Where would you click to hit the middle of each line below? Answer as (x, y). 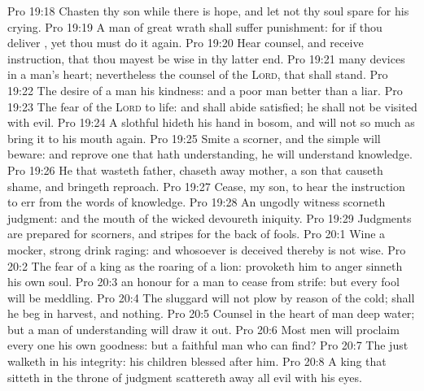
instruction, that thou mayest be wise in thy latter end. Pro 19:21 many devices (206, 58)
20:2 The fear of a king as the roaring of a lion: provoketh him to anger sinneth (205, 265)
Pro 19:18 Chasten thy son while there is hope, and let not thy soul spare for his (208, 11)
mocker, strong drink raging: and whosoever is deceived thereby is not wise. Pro (207, 249)
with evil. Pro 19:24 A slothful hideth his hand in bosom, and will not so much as (211, 122)
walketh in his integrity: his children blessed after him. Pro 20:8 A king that (197, 361)
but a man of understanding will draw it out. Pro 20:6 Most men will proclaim (203, 329)
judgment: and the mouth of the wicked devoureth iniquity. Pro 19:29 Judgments (210, 217)
